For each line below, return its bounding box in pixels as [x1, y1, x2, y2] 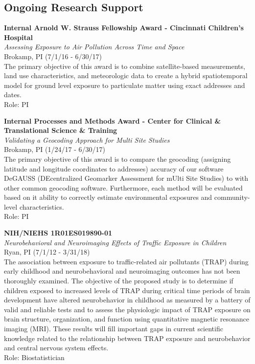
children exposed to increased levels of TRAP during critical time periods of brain [4, 285, 250, 295]
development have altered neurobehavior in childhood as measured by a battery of [4, 295, 251, 305]
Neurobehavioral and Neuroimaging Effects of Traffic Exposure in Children [4, 237, 227, 247]
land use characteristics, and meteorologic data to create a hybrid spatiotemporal [4, 70, 248, 81]
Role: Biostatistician [4, 352, 65, 362]
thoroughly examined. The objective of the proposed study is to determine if [4, 276, 233, 286]
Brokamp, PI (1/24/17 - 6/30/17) [4, 144, 105, 154]
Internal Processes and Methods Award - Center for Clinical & [4, 115, 221, 126]
